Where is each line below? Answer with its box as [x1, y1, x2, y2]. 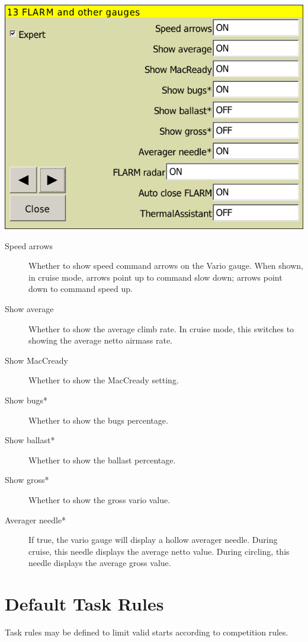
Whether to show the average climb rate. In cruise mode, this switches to [28, 322, 294, 335]
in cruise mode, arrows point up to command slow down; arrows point [28, 271, 283, 283]
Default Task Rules [5, 592, 164, 616]
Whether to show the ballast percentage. [28, 453, 176, 466]
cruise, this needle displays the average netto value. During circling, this [28, 545, 290, 557]
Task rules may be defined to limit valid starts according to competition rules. [5, 626, 288, 638]
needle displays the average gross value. [28, 557, 171, 569]
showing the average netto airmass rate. [28, 334, 172, 347]
